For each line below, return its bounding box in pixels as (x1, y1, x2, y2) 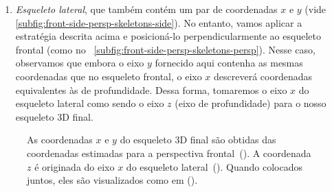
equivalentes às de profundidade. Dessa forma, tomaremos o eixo (15, 82, 287, 97)
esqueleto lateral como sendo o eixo (15, 96, 164, 110)
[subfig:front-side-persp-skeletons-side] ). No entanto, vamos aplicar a (15, 15, 302, 29)
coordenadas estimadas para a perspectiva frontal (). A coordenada (27, 145, 311, 160)
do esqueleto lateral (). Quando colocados (126, 159, 302, 173)
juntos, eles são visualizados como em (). (27, 173, 198, 187)
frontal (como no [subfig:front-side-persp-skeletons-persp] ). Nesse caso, (15, 42, 316, 56)
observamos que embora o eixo (15, 56, 144, 70)
